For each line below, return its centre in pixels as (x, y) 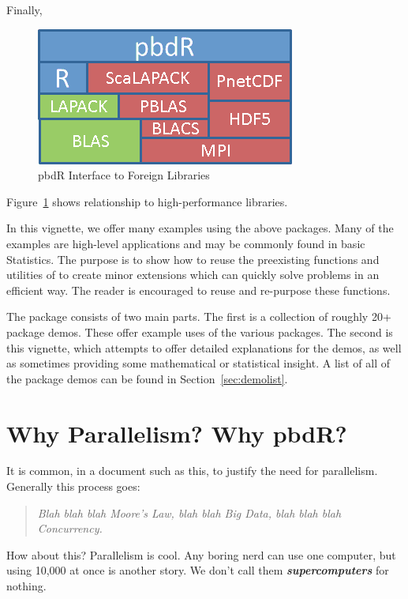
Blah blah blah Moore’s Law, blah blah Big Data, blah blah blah (189, 512)
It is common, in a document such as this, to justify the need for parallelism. (192, 471)
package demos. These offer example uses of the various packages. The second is (200, 332)
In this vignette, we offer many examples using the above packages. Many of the (200, 228)
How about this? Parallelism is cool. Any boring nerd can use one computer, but (201, 554)
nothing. (26, 586)
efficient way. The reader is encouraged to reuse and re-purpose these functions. (198, 290)
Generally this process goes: (73, 486)
